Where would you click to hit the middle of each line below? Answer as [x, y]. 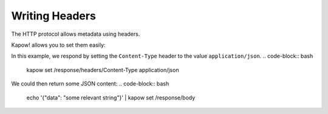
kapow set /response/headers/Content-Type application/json [103, 70]
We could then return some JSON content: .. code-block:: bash [90, 84]
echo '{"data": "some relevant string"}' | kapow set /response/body [111, 98]
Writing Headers [54, 16]
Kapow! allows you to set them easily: [58, 45]
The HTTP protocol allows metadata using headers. [76, 34]
